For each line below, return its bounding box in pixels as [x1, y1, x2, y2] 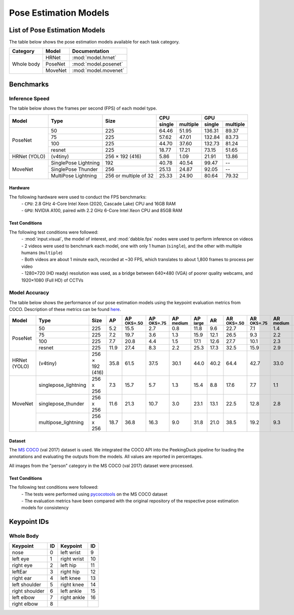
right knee [60, 581, 84, 588]
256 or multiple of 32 [105, 172, 154, 179]
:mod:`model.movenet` [72, 67, 124, 74]
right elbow [12, 600, 39, 607]
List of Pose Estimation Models [9, 26, 105, 34]
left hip [60, 562, 77, 568]
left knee [60, 574, 81, 581]
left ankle [60, 588, 82, 594]
